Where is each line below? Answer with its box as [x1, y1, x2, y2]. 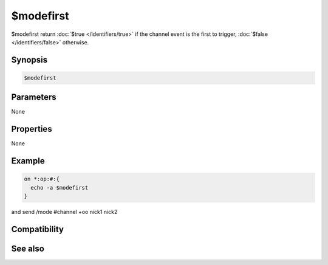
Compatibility [11, 224, 64, 234]
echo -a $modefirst [30, 184, 89, 191]
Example [11, 156, 45, 167]
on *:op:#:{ [24, 176, 60, 182]
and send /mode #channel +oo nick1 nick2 [11, 208, 118, 216]
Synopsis [11, 55, 48, 65]
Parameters [11, 92, 56, 103]
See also [11, 243, 45, 253]
